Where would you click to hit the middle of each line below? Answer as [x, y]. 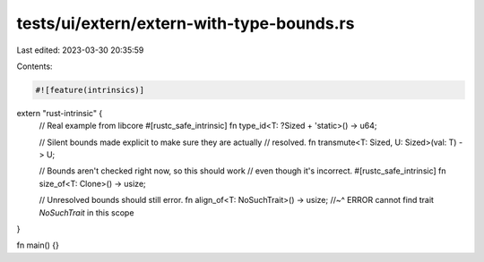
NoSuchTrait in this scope [86, 212]
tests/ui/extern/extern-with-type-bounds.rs [186, 23]
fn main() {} [38, 245]
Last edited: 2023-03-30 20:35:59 [80, 50]
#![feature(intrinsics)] [90, 90]
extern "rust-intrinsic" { [60, 113]
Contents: [35, 66]
